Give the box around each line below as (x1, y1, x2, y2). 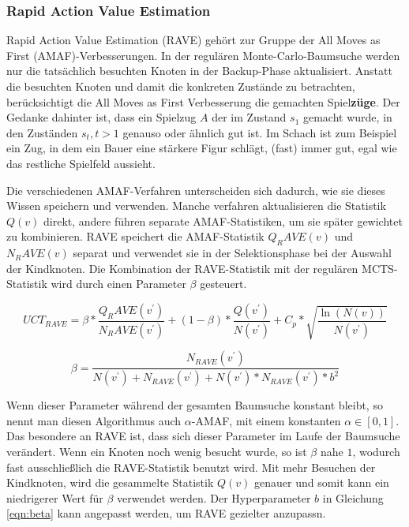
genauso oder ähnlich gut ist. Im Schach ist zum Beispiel (122, 124, 397, 140)
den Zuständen (6, 124, 78, 140)
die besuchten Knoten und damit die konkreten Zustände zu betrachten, (6, 78, 355, 94)
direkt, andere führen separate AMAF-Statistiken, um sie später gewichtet (43, 212, 403, 229)
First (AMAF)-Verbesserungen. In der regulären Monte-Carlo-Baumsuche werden (6, 47, 400, 63)
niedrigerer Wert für (6, 489, 103, 506)
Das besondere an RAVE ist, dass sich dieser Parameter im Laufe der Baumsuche (6, 428, 400, 444)
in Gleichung (322, 489, 384, 506)
